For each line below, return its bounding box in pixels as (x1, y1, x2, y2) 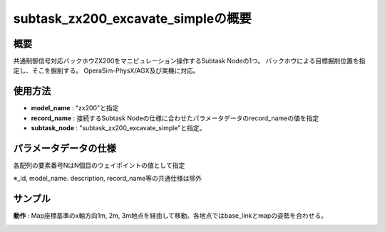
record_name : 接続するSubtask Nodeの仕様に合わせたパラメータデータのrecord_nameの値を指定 (31, 114, 319, 122)
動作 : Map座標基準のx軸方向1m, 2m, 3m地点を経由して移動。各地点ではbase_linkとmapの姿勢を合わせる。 (13, 211, 328, 220)
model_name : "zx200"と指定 (31, 104, 119, 112)
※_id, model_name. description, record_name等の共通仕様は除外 (13, 174, 202, 183)
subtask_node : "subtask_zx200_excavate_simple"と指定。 (31, 124, 206, 132)
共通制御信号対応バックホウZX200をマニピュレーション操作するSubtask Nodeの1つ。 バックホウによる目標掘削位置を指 (13, 57, 366, 65)
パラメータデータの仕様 (13, 142, 117, 154)
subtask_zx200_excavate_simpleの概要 (13, 11, 252, 26)
